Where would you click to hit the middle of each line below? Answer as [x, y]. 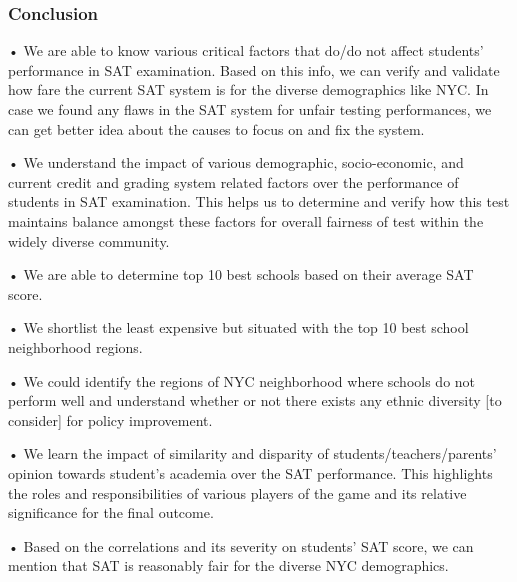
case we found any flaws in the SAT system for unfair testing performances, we [250, 109]
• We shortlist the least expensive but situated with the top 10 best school [238, 327]
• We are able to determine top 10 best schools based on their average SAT [241, 274]
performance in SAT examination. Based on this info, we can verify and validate [254, 69]
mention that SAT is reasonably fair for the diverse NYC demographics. [228, 565]
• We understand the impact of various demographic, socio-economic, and [236, 162]
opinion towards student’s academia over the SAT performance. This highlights [250, 472]
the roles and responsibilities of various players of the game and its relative [237, 492]
